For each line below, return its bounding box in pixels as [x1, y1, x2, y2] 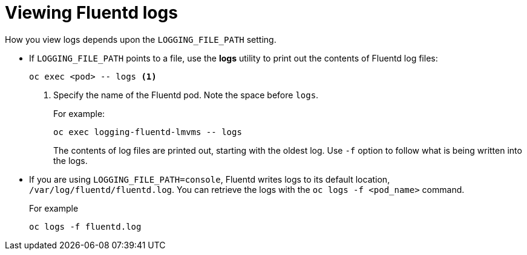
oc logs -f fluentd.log [29, 221, 142, 231]
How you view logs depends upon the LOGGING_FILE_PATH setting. [5, 34, 277, 45]
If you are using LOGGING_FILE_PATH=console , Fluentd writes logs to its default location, [29, 174, 390, 184]
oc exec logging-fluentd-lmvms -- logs [53, 127, 242, 137]
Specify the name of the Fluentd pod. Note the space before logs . [53, 89, 319, 100]
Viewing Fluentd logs [5, 2, 178, 23]
